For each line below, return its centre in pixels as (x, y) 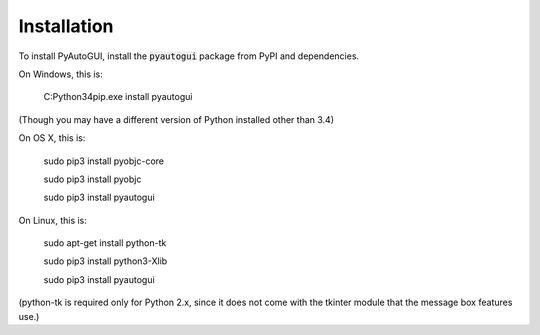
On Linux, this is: (52, 220)
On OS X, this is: (52, 138)
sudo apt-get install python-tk (105, 243)
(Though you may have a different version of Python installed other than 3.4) (176, 119)
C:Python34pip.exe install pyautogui (118, 97)
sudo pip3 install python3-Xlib (105, 261)
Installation (66, 26)
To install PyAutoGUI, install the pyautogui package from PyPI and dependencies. (189, 56)
